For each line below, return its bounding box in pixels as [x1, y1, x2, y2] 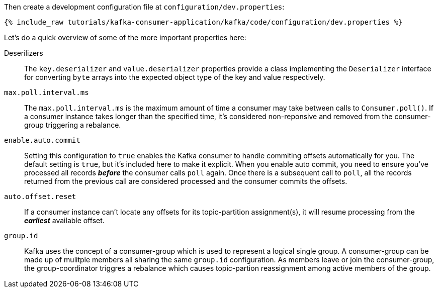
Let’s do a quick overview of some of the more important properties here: [4, 33, 246, 42]
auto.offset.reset [4, 192, 76, 201]
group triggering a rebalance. [24, 121, 121, 129]
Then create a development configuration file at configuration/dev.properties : [4, 3, 285, 11]
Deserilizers [4, 49, 43, 57]
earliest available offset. [24, 216, 105, 225]
